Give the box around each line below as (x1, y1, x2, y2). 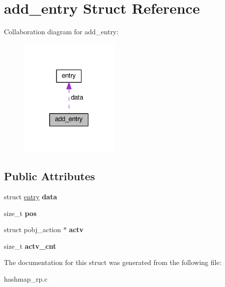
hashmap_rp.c (4, 273, 48, 284)
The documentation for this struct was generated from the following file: (4, 257, 222, 267)
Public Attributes (4, 168, 95, 184)
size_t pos (4, 208, 37, 218)
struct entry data (4, 191, 57, 201)
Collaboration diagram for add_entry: (4, 26, 119, 37)
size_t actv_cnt (4, 240, 56, 251)
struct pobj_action (4, 224, 61, 235)
